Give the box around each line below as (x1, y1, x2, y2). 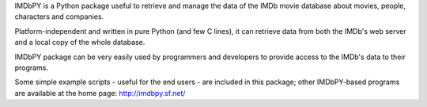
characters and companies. (14, 12, 104, 21)
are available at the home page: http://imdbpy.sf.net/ (14, 88, 186, 98)
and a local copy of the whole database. (14, 38, 145, 47)
